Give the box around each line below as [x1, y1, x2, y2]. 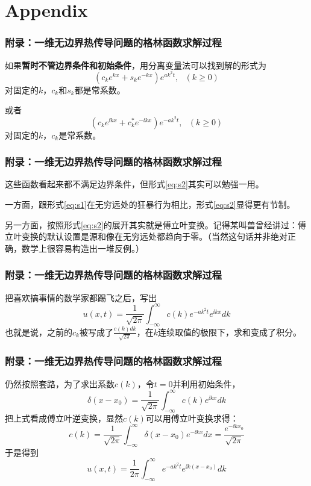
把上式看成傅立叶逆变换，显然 [5, 411, 123, 424]
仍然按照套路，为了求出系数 [5, 377, 115, 390]
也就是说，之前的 [5, 325, 72, 338]
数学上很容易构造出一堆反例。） [21, 241, 144, 254]
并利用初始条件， [172, 377, 240, 390]
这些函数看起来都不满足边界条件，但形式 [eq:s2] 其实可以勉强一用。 [5, 178, 264, 190]
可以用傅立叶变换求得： [145, 411, 239, 424]
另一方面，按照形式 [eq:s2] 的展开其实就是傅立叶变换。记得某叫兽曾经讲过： [5, 218, 298, 231]
